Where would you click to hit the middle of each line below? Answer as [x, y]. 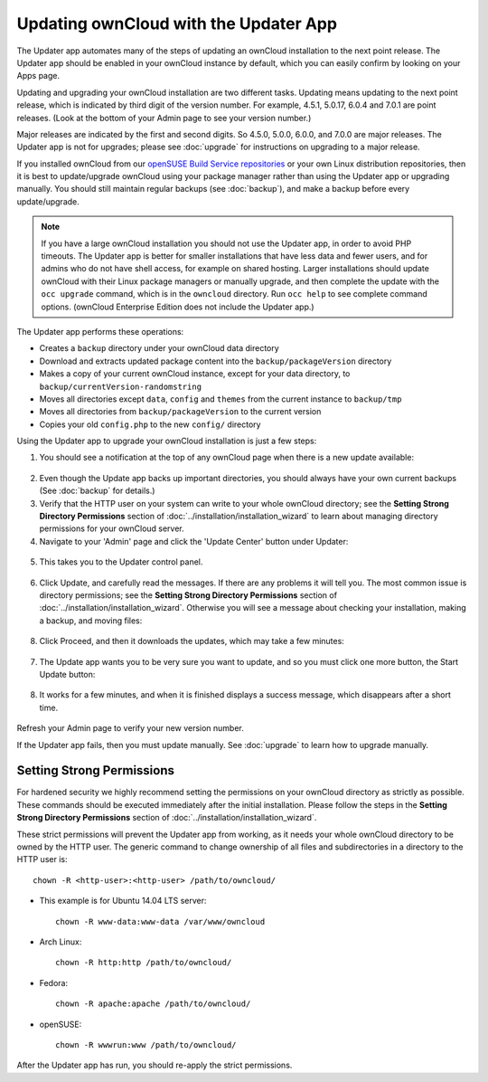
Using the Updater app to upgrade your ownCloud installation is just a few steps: [167, 441]
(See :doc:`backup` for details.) [97, 491]
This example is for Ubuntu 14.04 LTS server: [123, 901]
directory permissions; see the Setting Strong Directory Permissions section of [188, 595]
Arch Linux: [61, 942]
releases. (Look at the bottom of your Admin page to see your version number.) [164, 118]
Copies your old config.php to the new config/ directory [150, 424]
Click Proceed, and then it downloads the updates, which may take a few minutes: [192, 641]
